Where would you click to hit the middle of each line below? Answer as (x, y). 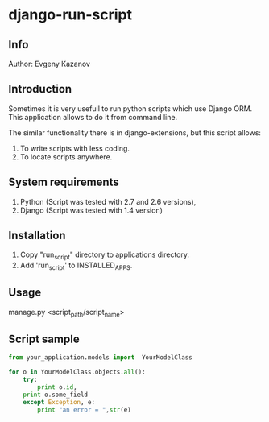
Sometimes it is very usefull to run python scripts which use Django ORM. (130, 108)
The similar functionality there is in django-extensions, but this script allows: (135, 132)
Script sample (44, 339)
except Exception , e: (59, 402)
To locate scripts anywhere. (66, 157)
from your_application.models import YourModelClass (101, 358)
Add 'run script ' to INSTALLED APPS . (76, 266)
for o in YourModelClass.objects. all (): (77, 372)
